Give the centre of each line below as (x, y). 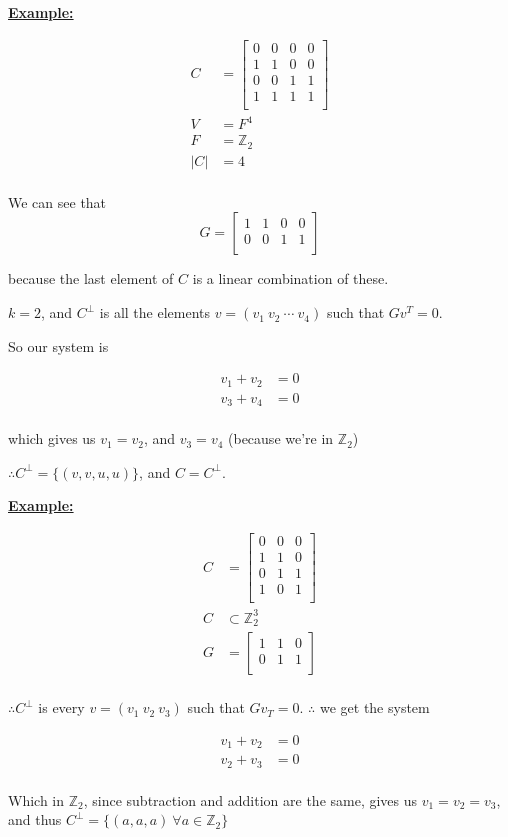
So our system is (58, 345)
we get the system (374, 707)
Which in (36, 799)
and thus (35, 819)
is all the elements (155, 312)
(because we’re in (281, 438)
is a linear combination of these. (290, 278)
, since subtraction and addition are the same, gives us (250, 799)
